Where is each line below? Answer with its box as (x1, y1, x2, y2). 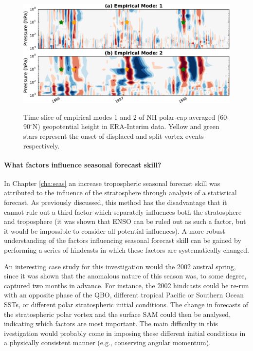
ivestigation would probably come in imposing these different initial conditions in (4, 328, 246, 338)
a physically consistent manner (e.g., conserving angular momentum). (4, 337, 211, 348)
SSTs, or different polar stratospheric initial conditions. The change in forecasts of (4, 299, 248, 310)
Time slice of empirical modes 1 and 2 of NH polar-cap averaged (23, 111, 216, 122)
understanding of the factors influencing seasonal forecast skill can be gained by (4, 235, 241, 245)
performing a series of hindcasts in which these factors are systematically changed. (4, 245, 249, 255)
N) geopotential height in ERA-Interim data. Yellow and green (32, 121, 219, 131)
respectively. (23, 140, 60, 150)
